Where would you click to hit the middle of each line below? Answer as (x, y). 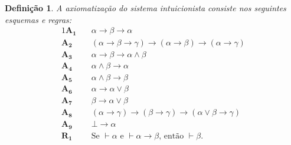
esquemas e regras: (38, 19)
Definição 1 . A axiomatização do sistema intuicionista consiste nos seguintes (145, 8)
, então (171, 136)
